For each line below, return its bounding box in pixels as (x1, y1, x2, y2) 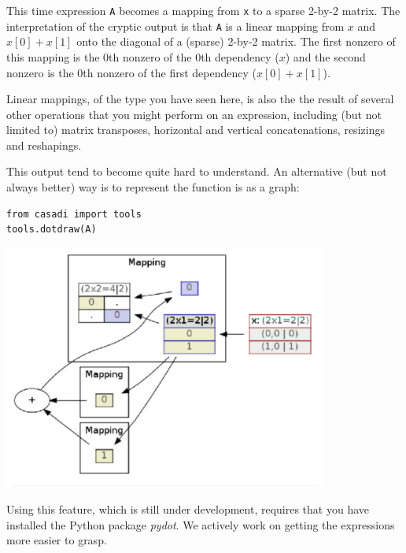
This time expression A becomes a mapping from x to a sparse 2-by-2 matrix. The (6, 2, 400, 18)
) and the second (285, 48, 366, 65)
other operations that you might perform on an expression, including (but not (6, 106, 382, 122)
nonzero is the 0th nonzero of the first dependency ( (6, 64, 257, 80)
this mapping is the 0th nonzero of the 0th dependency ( (6, 48, 279, 65)
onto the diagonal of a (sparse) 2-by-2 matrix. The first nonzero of (76, 33, 396, 50)
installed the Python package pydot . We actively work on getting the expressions (6, 516, 395, 533)
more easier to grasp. (6, 532, 107, 548)
